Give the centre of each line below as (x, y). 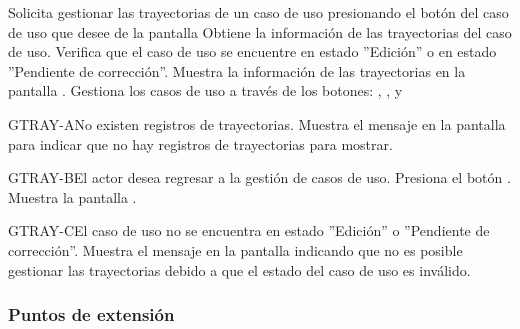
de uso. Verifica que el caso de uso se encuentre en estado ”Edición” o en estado (252, 51)
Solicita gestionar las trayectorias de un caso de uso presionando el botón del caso (258, 12)
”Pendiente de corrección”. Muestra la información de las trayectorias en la (237, 70)
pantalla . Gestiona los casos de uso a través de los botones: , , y (205, 90)
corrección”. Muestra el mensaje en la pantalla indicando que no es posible (235, 249)
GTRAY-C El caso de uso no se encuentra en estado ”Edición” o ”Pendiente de (249, 230)
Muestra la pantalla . (72, 196)
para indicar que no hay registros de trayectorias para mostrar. (200, 143)
